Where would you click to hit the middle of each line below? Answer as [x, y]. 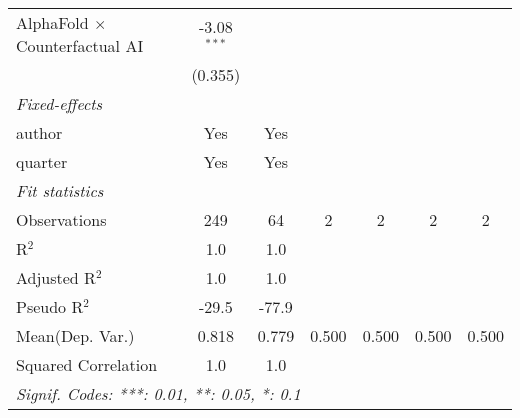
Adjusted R [56, 277]
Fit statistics [60, 190]
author [39, 132]
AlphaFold [52, 22]
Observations [61, 219]
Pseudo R [50, 306]
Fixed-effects [59, 103]
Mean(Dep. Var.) [75, 335]
